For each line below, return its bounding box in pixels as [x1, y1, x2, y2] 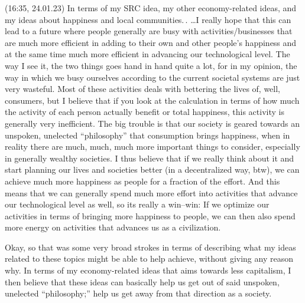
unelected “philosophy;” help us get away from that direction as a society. [5, 287, 272, 299]
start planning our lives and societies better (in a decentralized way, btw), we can [5, 163, 300, 176]
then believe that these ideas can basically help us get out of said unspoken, [5, 275, 280, 288]
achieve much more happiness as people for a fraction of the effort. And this [5, 174, 280, 187]
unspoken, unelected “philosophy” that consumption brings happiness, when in [5, 129, 290, 141]
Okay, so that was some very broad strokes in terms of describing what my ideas [5, 241, 296, 253]
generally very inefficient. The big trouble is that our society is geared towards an [5, 117, 300, 129]
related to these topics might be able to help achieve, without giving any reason [5, 252, 293, 265]
